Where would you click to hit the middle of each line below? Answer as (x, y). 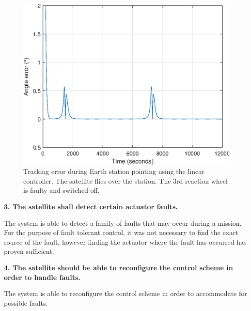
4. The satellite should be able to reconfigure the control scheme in (118, 267)
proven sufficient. (29, 251)
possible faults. (26, 303)
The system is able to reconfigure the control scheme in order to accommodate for (125, 293)
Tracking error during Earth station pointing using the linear (114, 171)
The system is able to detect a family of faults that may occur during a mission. (123, 223)
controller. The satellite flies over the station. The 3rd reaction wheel (125, 180)
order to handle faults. (42, 277)
